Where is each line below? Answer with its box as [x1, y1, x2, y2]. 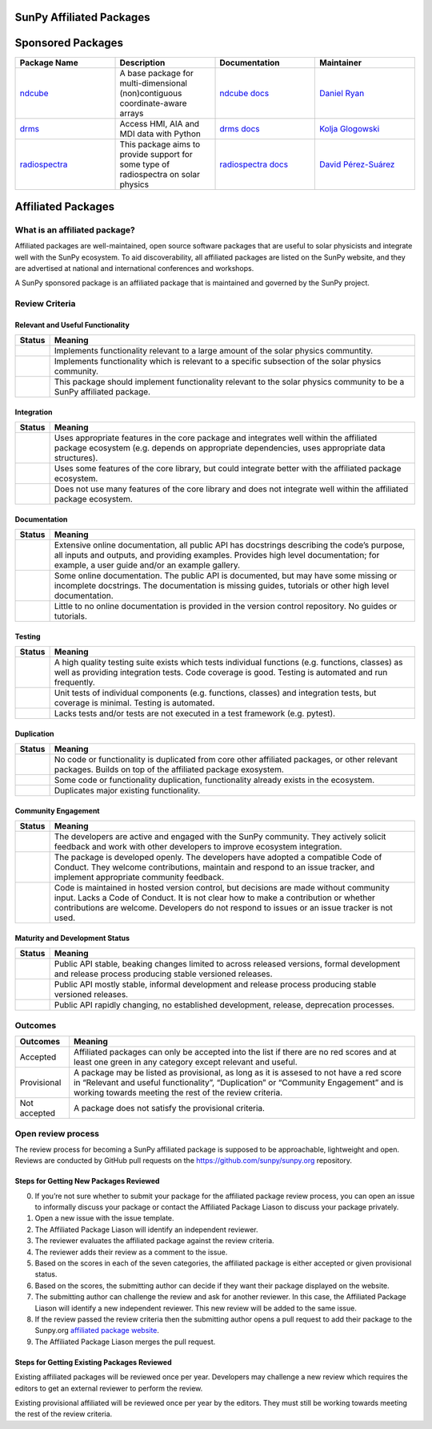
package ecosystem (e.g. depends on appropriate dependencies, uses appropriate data [54, 442, 386, 454]
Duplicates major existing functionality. [54, 785, 201, 797]
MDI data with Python [119, 128, 202, 139]
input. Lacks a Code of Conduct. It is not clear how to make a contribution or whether [54, 892, 375, 903]
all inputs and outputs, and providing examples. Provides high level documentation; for [54, 550, 380, 561]
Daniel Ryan [318, 87, 365, 99]
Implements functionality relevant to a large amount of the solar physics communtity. [54, 345, 374, 357]
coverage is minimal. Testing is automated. [54, 697, 215, 708]
